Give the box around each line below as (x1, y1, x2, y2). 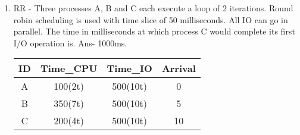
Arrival (161, 61, 196, 76)
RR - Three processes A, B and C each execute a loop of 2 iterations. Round (13, 2, 293, 14)
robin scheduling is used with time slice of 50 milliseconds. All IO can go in (13, 13, 288, 26)
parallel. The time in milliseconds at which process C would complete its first (13, 25, 295, 37)
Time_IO (107, 61, 152, 76)
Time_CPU (40, 61, 98, 76)
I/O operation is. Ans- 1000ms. (13, 36, 127, 49)
